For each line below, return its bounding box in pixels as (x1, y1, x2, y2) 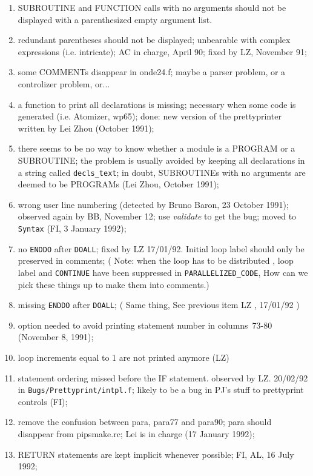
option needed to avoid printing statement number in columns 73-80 (18, 318, 272, 331)
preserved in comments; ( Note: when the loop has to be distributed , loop (18, 254, 294, 267)
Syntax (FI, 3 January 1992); (18, 221, 127, 234)
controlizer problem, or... (18, 77, 110, 90)
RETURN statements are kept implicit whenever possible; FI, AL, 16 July (18, 448, 294, 460)
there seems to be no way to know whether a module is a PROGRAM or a (18, 142, 295, 155)
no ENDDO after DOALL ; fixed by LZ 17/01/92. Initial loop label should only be (18, 242, 305, 255)
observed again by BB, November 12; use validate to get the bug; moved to (18, 210, 297, 223)
